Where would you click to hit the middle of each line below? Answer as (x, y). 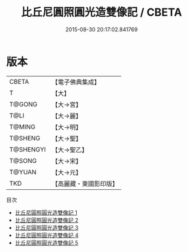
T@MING (22, 127)
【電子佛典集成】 (76, 82)
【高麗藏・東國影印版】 (85, 183)
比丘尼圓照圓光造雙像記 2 (47, 220)
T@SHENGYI (28, 150)
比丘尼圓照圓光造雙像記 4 (47, 235)
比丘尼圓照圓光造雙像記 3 (47, 227)
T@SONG (23, 160)
